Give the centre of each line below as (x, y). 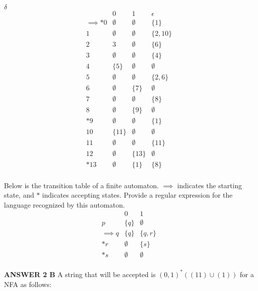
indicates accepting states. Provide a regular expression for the (137, 195)
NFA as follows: (28, 284)
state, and (19, 195)
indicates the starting (210, 185)
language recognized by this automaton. (64, 204)
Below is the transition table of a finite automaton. (81, 185)
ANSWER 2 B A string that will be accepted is (80, 274)
